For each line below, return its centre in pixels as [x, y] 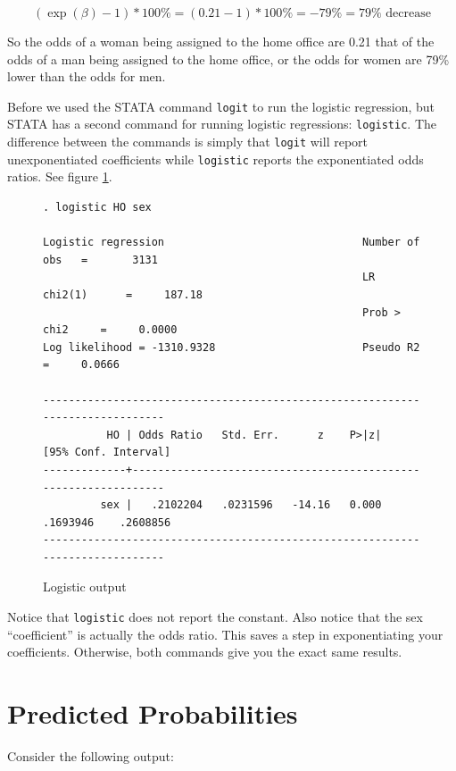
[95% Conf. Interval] [107, 453]
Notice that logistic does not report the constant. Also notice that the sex [215, 617]
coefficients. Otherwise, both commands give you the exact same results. [205, 652]
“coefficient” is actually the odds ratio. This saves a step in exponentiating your [225, 634]
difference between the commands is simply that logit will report [187, 142]
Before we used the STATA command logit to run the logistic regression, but [221, 106]
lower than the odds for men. [87, 76]
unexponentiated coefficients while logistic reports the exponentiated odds [216, 159]
